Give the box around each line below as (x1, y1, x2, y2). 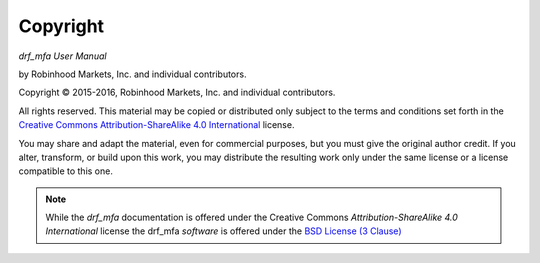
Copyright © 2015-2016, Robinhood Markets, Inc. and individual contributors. (18, 86, 336, 99)
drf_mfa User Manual (18, 50, 107, 62)
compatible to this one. (18, 165, 114, 177)
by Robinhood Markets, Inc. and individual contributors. (18, 68, 247, 80)
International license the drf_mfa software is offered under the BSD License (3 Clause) (45, 225, 402, 237)
